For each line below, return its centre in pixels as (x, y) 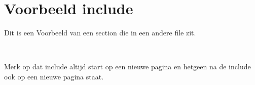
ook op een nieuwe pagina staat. (54, 76)
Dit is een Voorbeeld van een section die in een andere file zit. (100, 33)
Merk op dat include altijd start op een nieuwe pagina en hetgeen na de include (128, 67)
